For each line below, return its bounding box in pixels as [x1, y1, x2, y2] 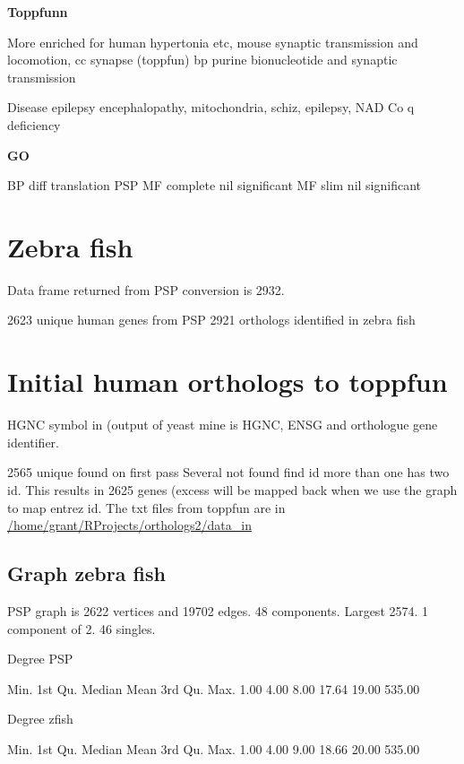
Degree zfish [7, 709, 73, 728]
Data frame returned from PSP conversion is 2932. [7, 280, 285, 299]
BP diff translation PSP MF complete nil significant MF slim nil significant [7, 176, 421, 195]
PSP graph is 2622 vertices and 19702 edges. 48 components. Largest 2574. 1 [7, 601, 429, 620]
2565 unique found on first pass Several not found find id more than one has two [7, 463, 450, 482]
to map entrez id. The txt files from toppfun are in [7, 498, 286, 517]
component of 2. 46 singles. [7, 619, 156, 638]
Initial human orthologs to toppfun [7, 363, 448, 400]
